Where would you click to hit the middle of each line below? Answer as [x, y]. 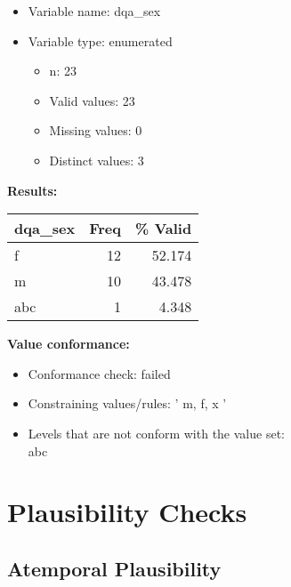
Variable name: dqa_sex [94, 11]
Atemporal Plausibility [114, 568]
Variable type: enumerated [100, 40]
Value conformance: [69, 344]
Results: [32, 190]
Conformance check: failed [99, 373]
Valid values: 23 [92, 100]
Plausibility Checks [127, 512]
